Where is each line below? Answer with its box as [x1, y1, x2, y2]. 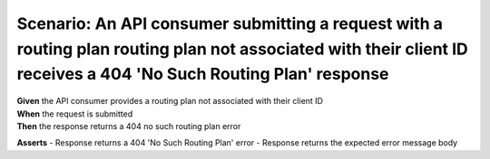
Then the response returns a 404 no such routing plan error [16, 120, 241, 131]
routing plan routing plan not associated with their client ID [16, 39, 469, 59]
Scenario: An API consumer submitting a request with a [16, 14, 444, 33]
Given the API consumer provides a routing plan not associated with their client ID [16, 96, 324, 107]
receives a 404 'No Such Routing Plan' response [16, 64, 389, 85]
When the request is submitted [16, 108, 133, 119]
